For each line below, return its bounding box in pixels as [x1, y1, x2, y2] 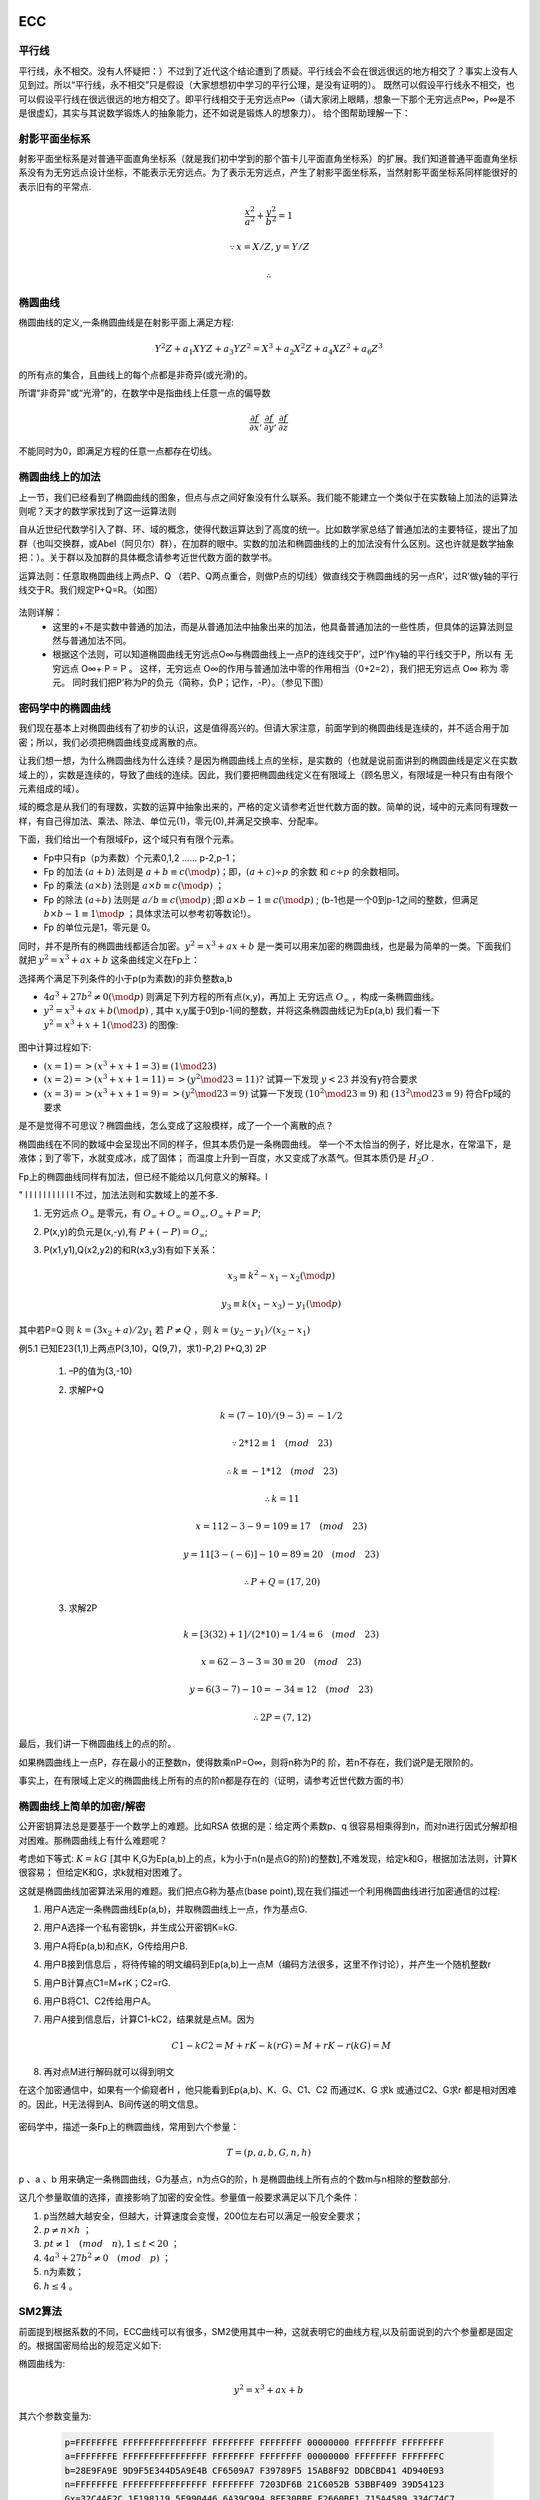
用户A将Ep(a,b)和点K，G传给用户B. [43, 1940, 189, 1952]
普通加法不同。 [69, 635, 132, 647]
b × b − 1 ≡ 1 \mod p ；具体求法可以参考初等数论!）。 [43, 908, 257, 920]
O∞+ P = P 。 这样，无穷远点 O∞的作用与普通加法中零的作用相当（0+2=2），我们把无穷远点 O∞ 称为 [80, 662, 499, 674]
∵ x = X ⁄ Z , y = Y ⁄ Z [229, 241, 310, 253]
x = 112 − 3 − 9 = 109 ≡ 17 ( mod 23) [195, 1521, 368, 1532]
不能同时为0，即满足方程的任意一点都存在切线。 [18, 445, 217, 457]
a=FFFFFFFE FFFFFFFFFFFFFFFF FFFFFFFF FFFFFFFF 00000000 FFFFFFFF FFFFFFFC [64, 2451, 445, 2462]
